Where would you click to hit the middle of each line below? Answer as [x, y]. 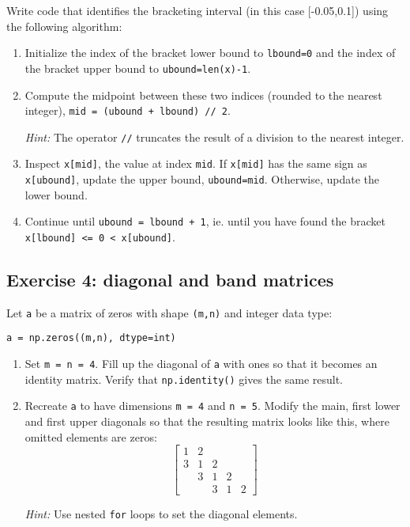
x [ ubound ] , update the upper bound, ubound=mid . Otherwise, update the [202, 179]
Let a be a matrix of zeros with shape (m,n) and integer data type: [169, 312]
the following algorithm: [64, 26]
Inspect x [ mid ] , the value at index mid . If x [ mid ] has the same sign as [196, 163]
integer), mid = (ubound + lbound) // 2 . [128, 110]
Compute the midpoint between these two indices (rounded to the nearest [203, 95]
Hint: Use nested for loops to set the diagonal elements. [161, 514]
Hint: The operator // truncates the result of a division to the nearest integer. [214, 136]
